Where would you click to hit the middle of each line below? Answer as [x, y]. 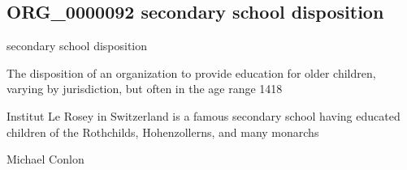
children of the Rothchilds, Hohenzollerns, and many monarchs [163, 132]
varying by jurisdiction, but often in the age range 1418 [145, 89]
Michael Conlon [45, 159]
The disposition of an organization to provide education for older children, [191, 72]
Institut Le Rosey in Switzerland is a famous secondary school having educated [203, 115]
